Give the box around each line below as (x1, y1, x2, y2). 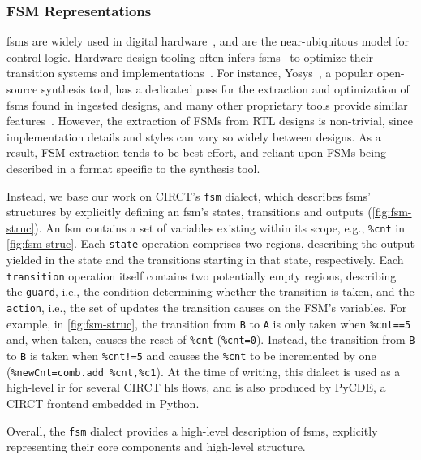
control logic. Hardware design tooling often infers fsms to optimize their (6, 48, 374, 65)
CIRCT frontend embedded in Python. (6, 394, 200, 411)
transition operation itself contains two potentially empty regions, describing (6, 267, 397, 284)
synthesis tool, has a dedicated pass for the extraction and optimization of (41, 80, 410, 97)
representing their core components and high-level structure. (6, 438, 306, 455)
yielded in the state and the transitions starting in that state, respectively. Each (6, 251, 404, 268)
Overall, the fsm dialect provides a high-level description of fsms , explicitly (6, 422, 378, 439)
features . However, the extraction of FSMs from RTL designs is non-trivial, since (6, 112, 413, 129)
